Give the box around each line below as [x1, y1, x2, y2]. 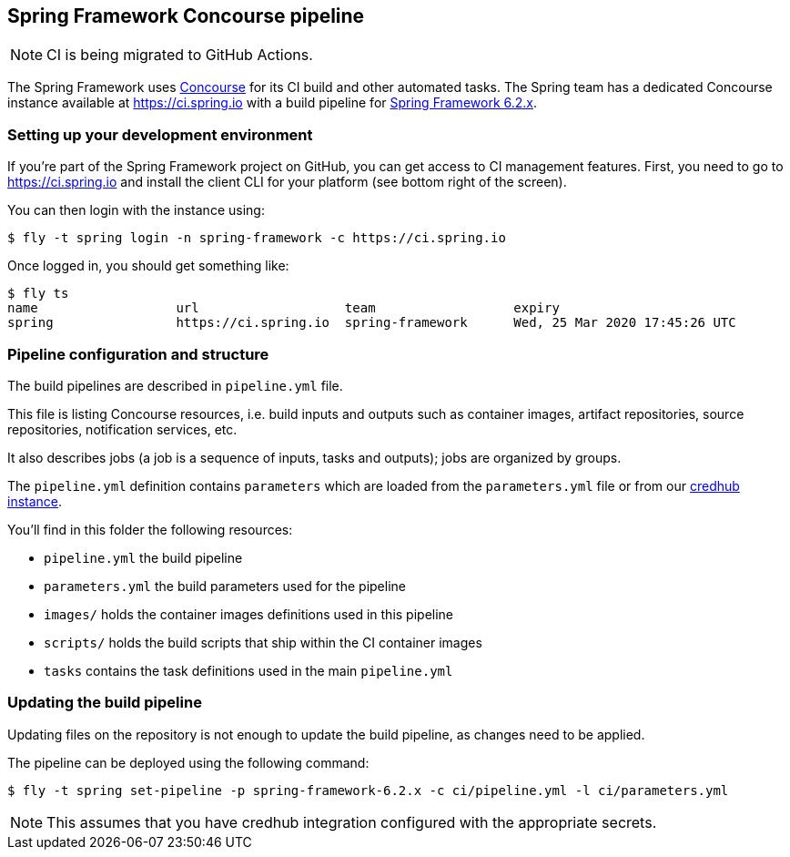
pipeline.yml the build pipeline [44, 549, 243, 566]
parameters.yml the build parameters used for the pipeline [44, 577, 406, 594]
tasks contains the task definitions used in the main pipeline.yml [44, 662, 453, 678]
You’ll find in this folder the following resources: [7, 521, 293, 537]
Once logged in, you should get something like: [7, 258, 289, 274]
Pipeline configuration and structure [7, 344, 269, 363]
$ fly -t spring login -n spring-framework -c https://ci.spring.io [7, 230, 506, 246]
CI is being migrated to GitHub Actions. [46, 46, 313, 65]
